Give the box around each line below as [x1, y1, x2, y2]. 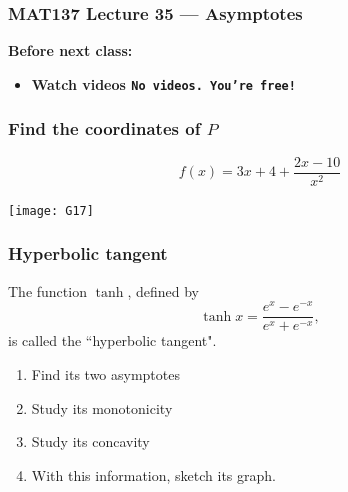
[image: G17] [8, 203, 94, 218]
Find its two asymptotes [31, 363, 180, 384]
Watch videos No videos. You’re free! [31, 73, 296, 94]
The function [8, 280, 87, 301]
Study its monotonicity [31, 397, 173, 418]
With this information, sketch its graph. [31, 464, 276, 485]
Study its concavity [31, 431, 150, 452]
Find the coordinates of [8, 116, 201, 141]
